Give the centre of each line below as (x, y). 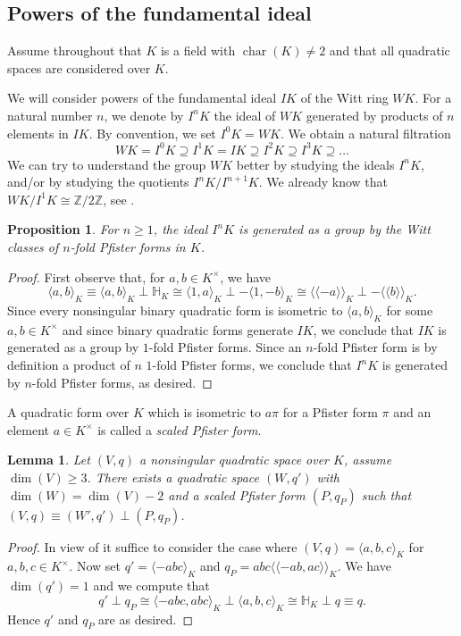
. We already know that (323, 182)
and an (412, 412)
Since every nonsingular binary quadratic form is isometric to (175, 310)
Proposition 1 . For (63, 229)
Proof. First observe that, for (86, 276)
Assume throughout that (75, 50)
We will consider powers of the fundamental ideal (142, 98)
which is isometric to (205, 412)
